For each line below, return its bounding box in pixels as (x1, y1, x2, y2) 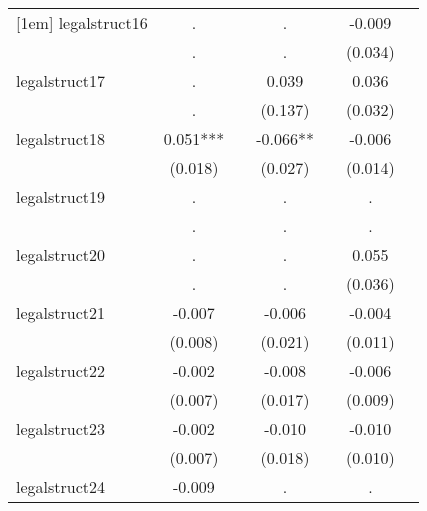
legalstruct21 (16, 301, 106, 324)
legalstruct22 (16, 359, 106, 382)
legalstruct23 (16, 417, 106, 440)
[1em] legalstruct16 (16, 11, 148, 34)
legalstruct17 (16, 69, 106, 92)
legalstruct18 (16, 127, 106, 150)
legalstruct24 (16, 475, 106, 498)
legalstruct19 (16, 185, 106, 208)
